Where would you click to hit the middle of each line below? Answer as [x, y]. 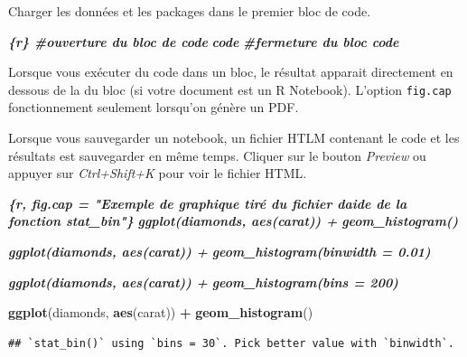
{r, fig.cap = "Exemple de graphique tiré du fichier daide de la [208, 203]
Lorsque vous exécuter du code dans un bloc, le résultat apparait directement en [231, 72]
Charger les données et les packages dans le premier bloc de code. [190, 11]
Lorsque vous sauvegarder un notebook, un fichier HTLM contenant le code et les [234, 138]
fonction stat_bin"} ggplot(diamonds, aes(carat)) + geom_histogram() [233, 221]
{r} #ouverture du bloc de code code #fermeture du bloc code [204, 41]
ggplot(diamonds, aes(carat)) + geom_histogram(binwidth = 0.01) [219, 251]
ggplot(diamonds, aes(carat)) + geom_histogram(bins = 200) [203, 282]
